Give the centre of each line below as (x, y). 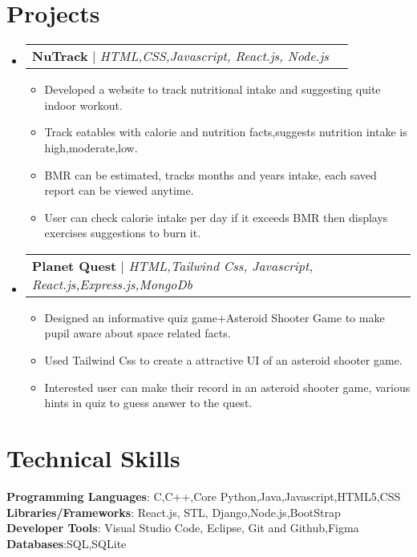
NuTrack (60, 56)
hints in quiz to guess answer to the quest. (148, 403)
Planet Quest (74, 265)
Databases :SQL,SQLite (67, 543)
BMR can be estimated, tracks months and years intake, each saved (211, 174)
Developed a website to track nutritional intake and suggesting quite (213, 89)
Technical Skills (93, 458)
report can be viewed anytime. (119, 190)
